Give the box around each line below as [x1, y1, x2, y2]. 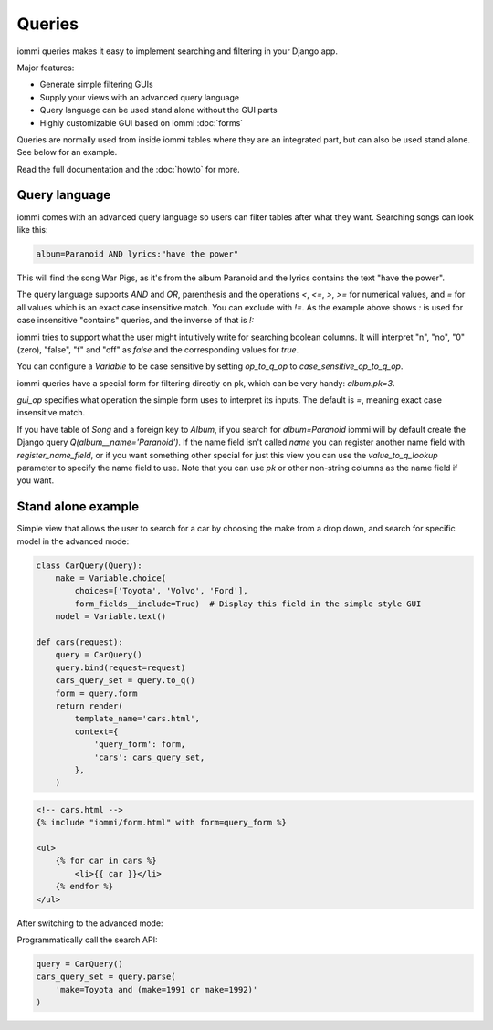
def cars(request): [36, 637, 123, 647]
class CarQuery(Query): [36, 560, 143, 571]
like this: [16, 224, 48, 235]
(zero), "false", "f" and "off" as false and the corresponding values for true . [16, 343, 299, 355]
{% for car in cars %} [55, 856, 157, 867]
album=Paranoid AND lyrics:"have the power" [36, 248, 239, 259]
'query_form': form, [93, 740, 186, 750]
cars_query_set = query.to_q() [55, 676, 195, 686]
